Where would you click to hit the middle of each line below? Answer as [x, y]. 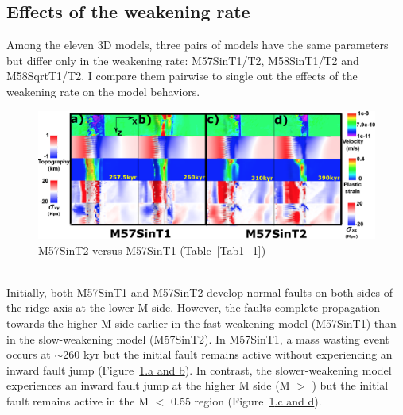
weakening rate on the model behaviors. [103, 91]
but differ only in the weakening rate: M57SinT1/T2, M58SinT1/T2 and [183, 60]
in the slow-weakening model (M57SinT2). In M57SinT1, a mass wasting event [198, 338]
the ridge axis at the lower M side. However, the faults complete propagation [194, 307]
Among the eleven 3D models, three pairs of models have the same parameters [198, 45]
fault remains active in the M [78, 401]
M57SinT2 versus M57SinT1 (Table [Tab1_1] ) [152, 250]
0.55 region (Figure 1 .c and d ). [246, 401]
